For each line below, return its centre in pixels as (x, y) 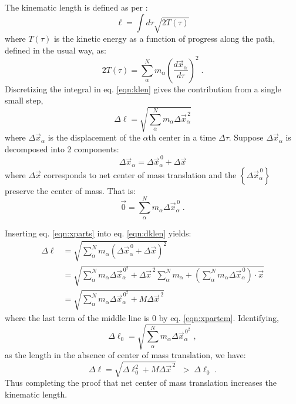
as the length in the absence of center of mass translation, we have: (125, 355)
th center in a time (182, 137)
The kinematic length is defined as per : (76, 7)
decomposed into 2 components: (62, 149)
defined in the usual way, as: (55, 50)
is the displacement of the (94, 137)
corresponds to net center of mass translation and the (140, 174)
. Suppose (246, 137)
